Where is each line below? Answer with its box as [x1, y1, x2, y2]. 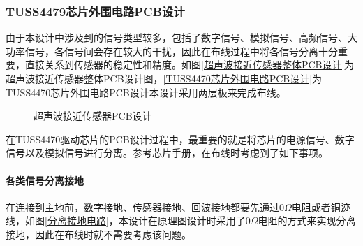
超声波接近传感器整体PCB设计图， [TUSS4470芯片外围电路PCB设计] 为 [6, 71, 323, 85]
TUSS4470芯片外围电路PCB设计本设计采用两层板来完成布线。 [6, 85, 286, 99]
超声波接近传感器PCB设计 [34, 108, 152, 123]
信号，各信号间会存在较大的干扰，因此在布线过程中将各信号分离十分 [24, 43, 338, 58]
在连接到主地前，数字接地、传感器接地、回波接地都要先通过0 [6, 199, 284, 214]
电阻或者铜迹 [291, 199, 350, 214]
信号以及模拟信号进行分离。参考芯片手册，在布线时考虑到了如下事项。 [6, 145, 328, 160]
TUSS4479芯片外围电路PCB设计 [6, 2, 185, 20]
